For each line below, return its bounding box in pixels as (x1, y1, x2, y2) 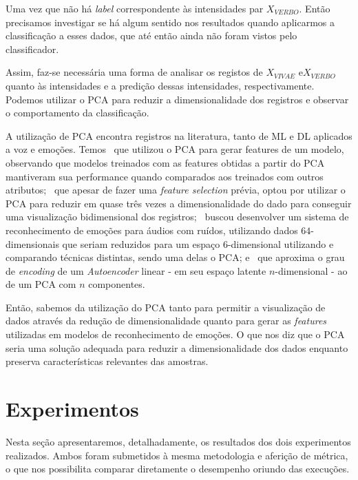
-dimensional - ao (275, 263, 348, 278)
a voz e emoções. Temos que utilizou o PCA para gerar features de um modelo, (6, 142, 344, 156)
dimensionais (6, 236, 59, 251)
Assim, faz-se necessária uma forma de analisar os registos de (6, 65, 263, 79)
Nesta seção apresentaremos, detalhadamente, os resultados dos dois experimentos (6, 434, 351, 448)
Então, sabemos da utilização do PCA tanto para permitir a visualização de (6, 300, 326, 314)
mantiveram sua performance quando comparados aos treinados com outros (6, 169, 324, 183)
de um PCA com (6, 277, 76, 291)
